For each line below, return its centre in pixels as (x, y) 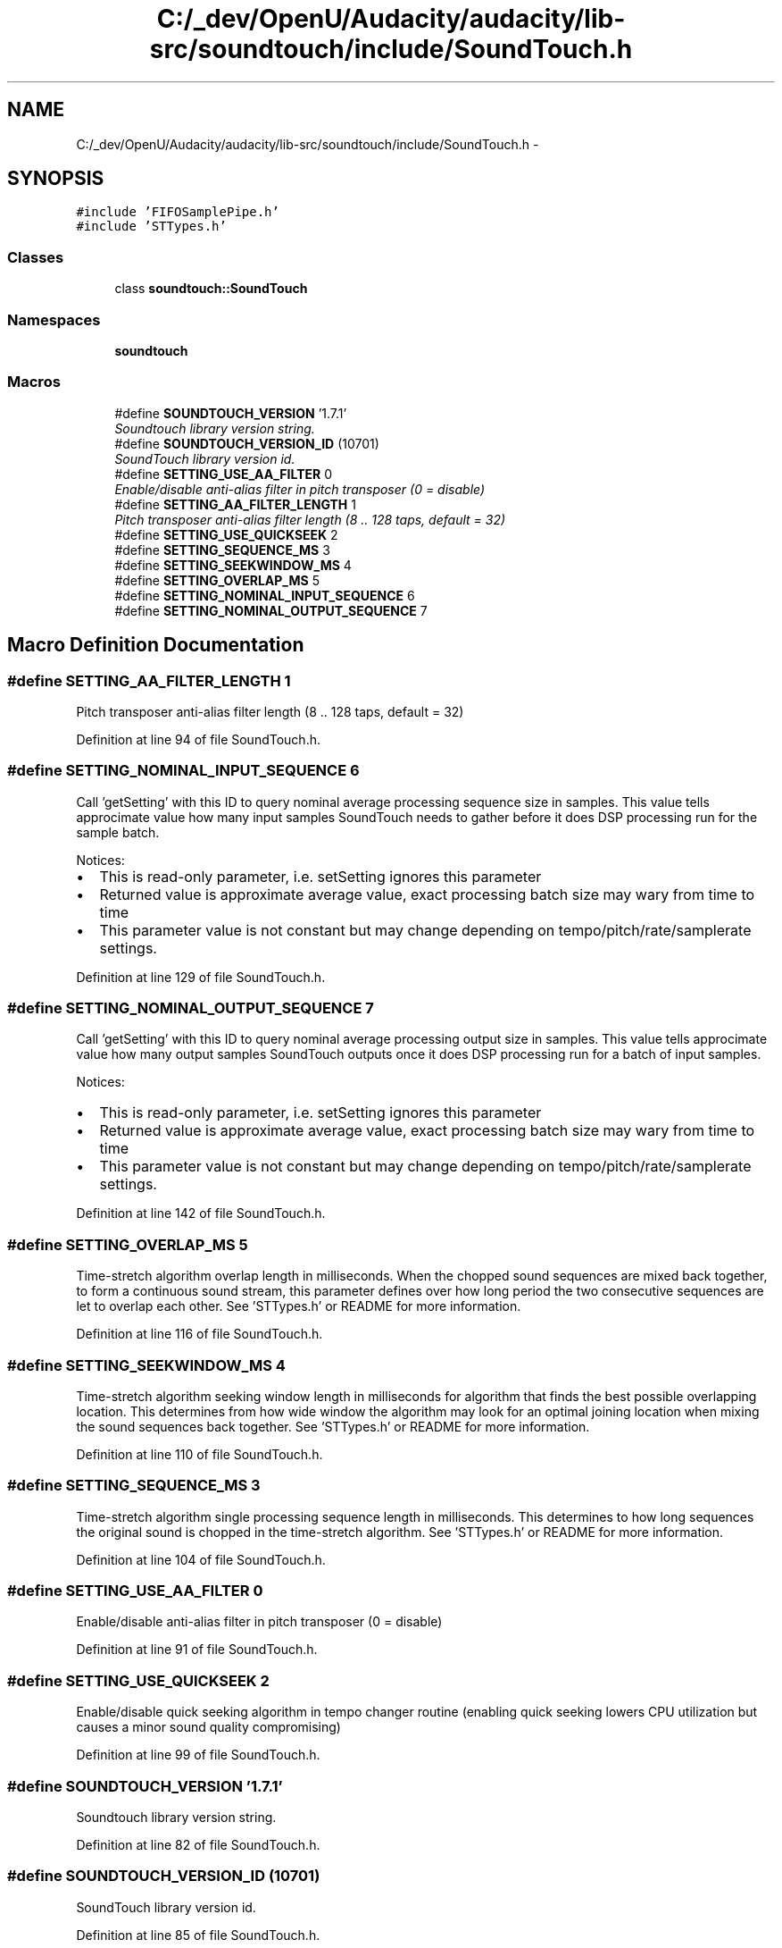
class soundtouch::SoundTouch (211, 289)
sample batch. (118, 832)
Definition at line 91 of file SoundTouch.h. (197, 1650)
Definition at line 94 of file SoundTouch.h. (198, 739)
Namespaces (54, 319)
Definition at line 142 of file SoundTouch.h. (201, 1213)
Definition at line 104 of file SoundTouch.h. (201, 1559)
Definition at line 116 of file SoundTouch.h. (200, 1334)
